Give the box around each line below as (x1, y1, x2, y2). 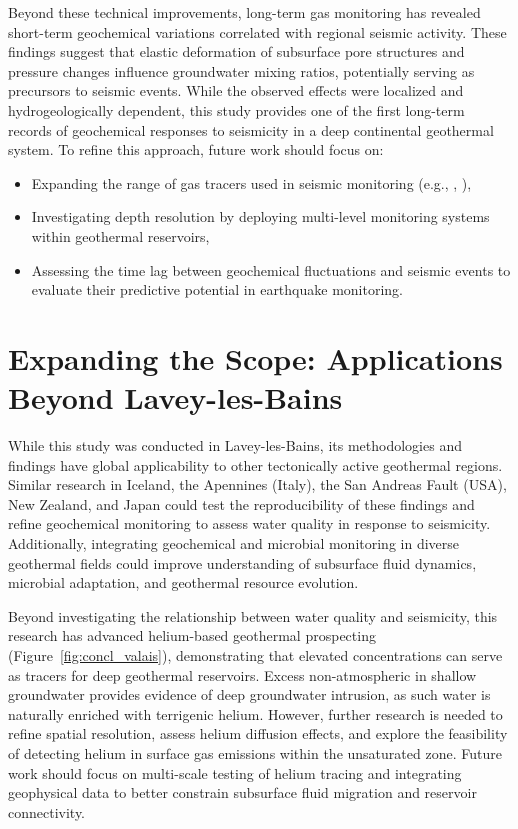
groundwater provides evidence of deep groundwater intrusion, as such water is (8, 684, 491, 705)
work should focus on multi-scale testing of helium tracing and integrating (8, 762, 462, 783)
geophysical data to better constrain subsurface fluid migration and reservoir (8, 782, 477, 803)
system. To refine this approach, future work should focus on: (8, 139, 384, 160)
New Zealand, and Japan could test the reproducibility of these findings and (8, 493, 475, 514)
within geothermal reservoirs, (31, 225, 210, 246)
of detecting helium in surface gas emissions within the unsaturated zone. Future (8, 742, 502, 763)
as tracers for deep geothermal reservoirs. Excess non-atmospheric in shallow (8, 664, 477, 685)
